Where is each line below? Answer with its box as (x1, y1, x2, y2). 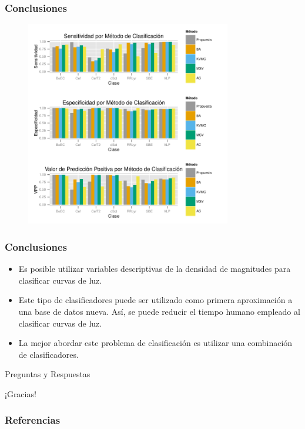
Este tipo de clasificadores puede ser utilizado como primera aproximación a (18, 294, 293, 306)
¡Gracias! (5, 387, 36, 400)
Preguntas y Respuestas (5, 368, 91, 380)
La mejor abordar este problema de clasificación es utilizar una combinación (18, 337, 293, 349)
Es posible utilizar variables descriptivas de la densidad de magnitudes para (18, 262, 291, 275)
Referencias (5, 413, 61, 427)
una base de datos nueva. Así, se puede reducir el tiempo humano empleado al (18, 305, 300, 317)
